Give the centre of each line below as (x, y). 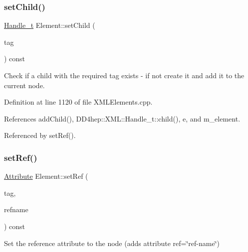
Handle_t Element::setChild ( (50, 25)
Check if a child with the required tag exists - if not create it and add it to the (124, 75)
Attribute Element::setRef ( (46, 176)
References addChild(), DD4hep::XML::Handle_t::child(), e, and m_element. (122, 118)
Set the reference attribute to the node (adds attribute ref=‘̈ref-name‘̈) (112, 243)
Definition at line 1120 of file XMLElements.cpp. (78, 102)
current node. (24, 85)
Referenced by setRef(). (40, 135)
